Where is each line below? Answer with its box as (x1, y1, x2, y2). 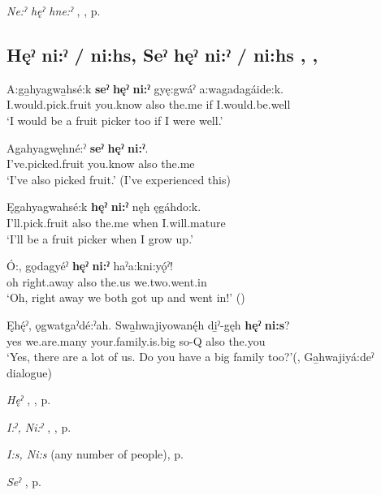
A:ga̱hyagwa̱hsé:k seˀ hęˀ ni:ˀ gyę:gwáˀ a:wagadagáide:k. (6, 80, 284, 97)
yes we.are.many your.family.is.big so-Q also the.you (6, 332, 266, 349)
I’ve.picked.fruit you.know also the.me (6, 155, 195, 172)
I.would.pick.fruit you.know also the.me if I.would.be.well (6, 96, 291, 113)
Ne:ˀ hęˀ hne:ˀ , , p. (6, 2, 101, 19)
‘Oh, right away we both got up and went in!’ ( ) (6, 289, 245, 306)
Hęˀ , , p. (6, 391, 51, 408)
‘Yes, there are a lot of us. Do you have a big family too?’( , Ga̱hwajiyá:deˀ (6, 348, 375, 365)
